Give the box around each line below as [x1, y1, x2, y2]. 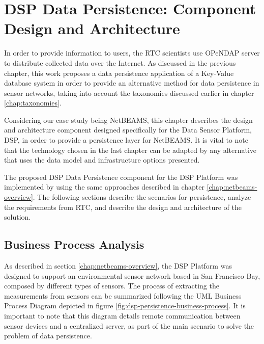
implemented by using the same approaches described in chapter [4, 181, 204, 192]
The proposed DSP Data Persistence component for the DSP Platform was [4, 171, 238, 182]
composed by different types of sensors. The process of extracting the [4, 280, 219, 291]
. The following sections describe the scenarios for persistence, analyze [33, 192, 251, 202]
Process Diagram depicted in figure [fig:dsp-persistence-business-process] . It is [4, 300, 246, 311]
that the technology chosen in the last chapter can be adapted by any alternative [4, 144, 257, 155]
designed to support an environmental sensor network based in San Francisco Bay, [4, 270, 260, 281]
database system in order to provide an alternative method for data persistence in [4, 77, 259, 88]
